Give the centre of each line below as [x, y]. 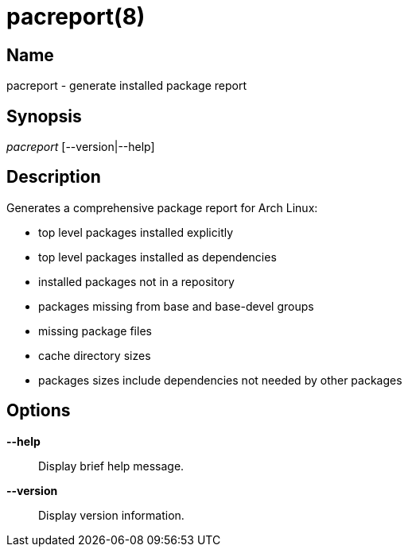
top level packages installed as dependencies [157, 257]
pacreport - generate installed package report [127, 86]
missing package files [95, 331]
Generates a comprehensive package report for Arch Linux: [162, 207]
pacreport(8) [76, 17]
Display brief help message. [111, 466]
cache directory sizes [95, 355]
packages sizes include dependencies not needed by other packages [220, 380]
